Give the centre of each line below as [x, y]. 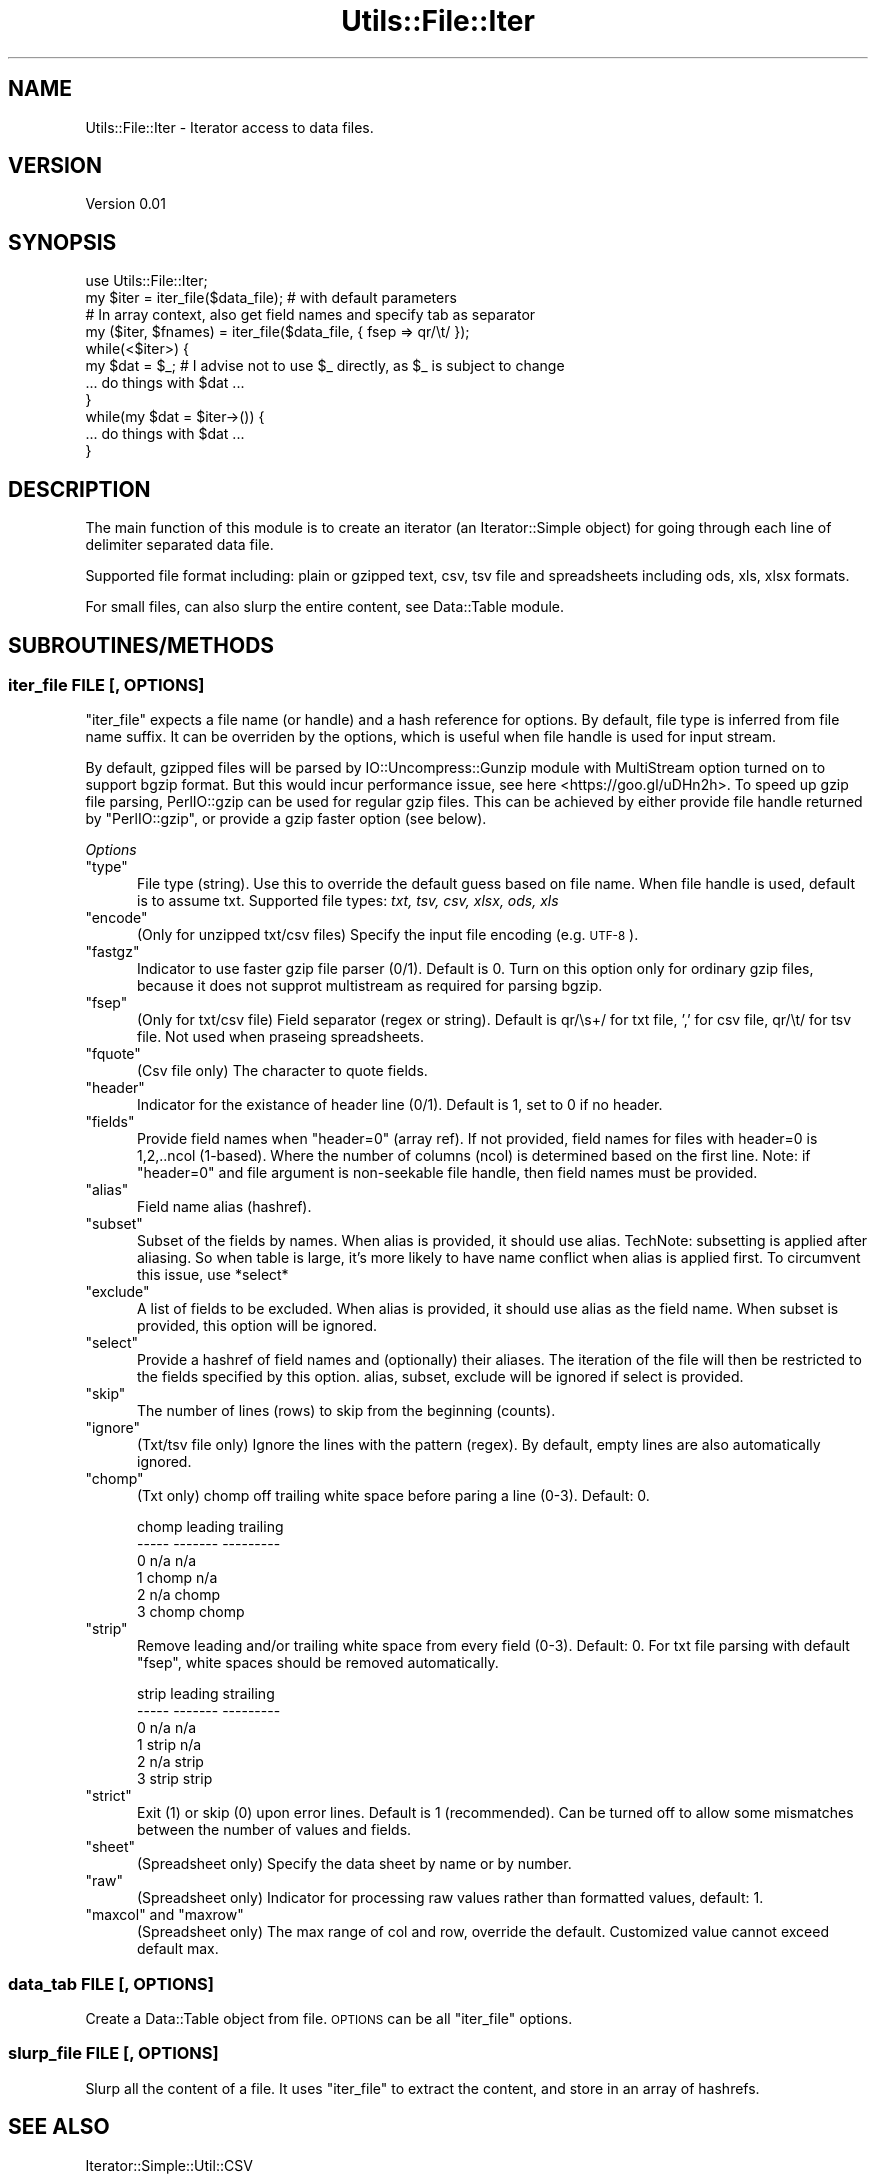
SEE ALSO [59, 2127]
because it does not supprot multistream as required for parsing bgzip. [370, 986]
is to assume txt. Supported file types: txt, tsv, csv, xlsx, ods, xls [348, 901]
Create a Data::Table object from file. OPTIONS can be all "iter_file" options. [329, 2019]
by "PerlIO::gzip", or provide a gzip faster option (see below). [286, 819]
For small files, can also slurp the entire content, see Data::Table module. [325, 607]
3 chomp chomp [191, 1612]
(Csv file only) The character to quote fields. [282, 1071]
